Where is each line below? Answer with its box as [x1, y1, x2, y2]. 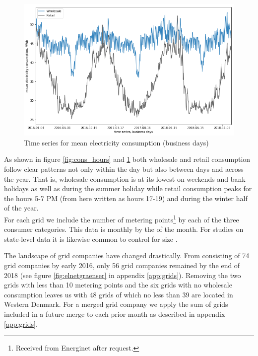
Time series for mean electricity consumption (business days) [24, 137, 209, 147]
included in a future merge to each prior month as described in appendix [4, 308, 225, 319]
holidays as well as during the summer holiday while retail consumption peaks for [4, 183, 252, 194]
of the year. [4, 203, 39, 213]
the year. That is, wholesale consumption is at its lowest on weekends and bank [4, 173, 246, 184]
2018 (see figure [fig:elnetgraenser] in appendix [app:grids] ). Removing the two [4, 270, 241, 280]
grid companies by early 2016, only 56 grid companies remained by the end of [4, 260, 240, 270]
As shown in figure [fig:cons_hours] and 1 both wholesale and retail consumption [4, 154, 251, 164]
